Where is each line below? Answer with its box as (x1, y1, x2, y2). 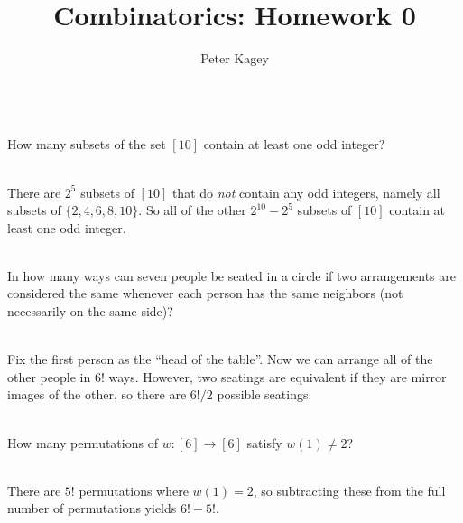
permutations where (79, 481, 189, 500)
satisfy (246, 433, 282, 452)
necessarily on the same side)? (7, 302, 173, 321)
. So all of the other (138, 201, 246, 219)
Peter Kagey (200, 49, 269, 68)
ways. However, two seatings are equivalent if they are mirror (108, 367, 447, 386)
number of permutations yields (7, 499, 177, 518)
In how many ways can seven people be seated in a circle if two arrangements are (7, 266, 456, 285)
